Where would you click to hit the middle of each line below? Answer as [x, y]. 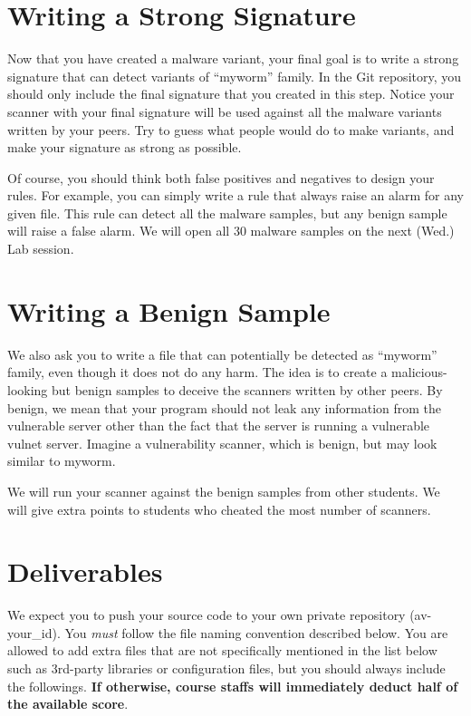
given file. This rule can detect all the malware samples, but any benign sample [227, 213]
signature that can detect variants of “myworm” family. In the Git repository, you [235, 76]
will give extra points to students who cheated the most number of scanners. [219, 509]
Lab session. [41, 249]
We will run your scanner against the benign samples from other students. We [224, 491]
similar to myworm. [62, 461]
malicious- [419, 372]
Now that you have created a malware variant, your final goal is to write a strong [233, 58]
